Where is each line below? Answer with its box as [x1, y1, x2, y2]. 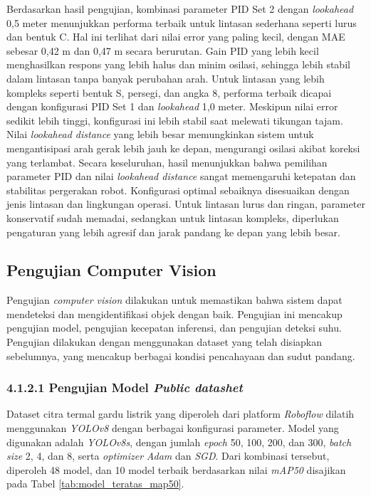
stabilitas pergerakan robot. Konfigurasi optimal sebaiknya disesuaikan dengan [6, 182, 350, 197]
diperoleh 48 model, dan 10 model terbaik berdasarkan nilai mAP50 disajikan [6, 462, 346, 477]
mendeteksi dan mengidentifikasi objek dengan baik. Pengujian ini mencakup [6, 306, 343, 321]
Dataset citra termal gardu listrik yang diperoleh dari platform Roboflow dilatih [6, 406, 355, 421]
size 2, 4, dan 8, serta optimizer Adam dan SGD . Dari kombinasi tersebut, [6, 448, 330, 463]
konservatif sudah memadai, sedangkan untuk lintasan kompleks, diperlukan [6, 210, 339, 225]
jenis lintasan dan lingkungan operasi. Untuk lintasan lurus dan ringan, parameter [6, 196, 365, 211]
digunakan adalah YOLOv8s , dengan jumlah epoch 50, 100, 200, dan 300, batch [6, 434, 352, 449]
